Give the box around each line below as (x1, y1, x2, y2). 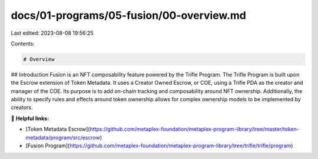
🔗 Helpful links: (11, 115, 49, 122)
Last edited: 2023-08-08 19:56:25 (11, 29, 94, 37)
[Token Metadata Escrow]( (25, 125, 91, 132)
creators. (11, 104, 33, 111)
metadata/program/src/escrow (25, 134, 100, 141)
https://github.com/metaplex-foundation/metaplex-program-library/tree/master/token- (90, 125, 300, 132)
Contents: (11, 40, 35, 47)
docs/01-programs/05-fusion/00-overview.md (11, 9, 247, 22)
